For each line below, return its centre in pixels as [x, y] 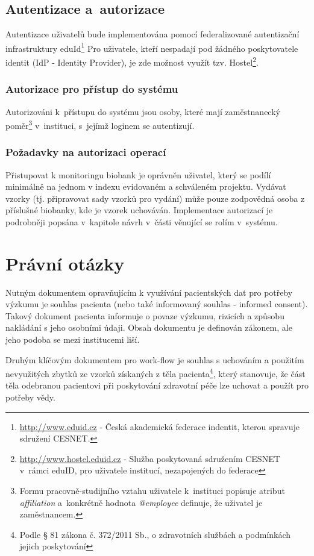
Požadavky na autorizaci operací [86, 152]
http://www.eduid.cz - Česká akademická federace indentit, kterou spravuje [160, 426]
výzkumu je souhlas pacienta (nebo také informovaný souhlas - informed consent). [157, 304]
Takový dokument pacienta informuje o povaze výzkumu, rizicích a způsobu [145, 315]
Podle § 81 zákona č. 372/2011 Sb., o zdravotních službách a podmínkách [155, 534]
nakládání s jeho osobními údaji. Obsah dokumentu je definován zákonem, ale [149, 327]
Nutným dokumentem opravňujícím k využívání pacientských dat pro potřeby [149, 292]
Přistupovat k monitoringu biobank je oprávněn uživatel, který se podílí [138, 174]
